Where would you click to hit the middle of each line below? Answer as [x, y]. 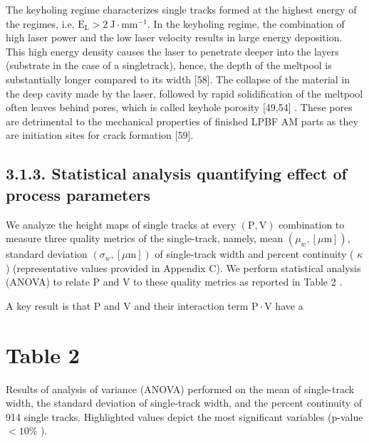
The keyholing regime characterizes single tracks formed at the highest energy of [181, 9]
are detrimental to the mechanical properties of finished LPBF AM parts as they [182, 121]
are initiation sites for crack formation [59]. [100, 135]
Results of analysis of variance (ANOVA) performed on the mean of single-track [180, 389]
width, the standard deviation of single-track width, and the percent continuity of [184, 403]
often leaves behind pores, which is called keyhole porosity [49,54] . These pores [179, 107]
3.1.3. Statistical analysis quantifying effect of [176, 173]
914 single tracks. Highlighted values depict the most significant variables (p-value [184, 416]
